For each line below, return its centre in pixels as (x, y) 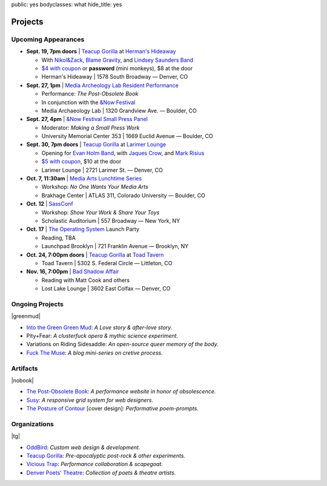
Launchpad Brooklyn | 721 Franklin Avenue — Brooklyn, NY (115, 246)
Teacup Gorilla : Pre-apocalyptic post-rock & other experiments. (106, 456)
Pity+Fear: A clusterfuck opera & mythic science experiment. (102, 336)
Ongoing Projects (37, 304)
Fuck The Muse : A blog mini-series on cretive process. (94, 353)
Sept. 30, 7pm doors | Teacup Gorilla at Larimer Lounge (96, 145)
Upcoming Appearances (48, 39)
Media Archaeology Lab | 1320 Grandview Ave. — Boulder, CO (119, 110)
